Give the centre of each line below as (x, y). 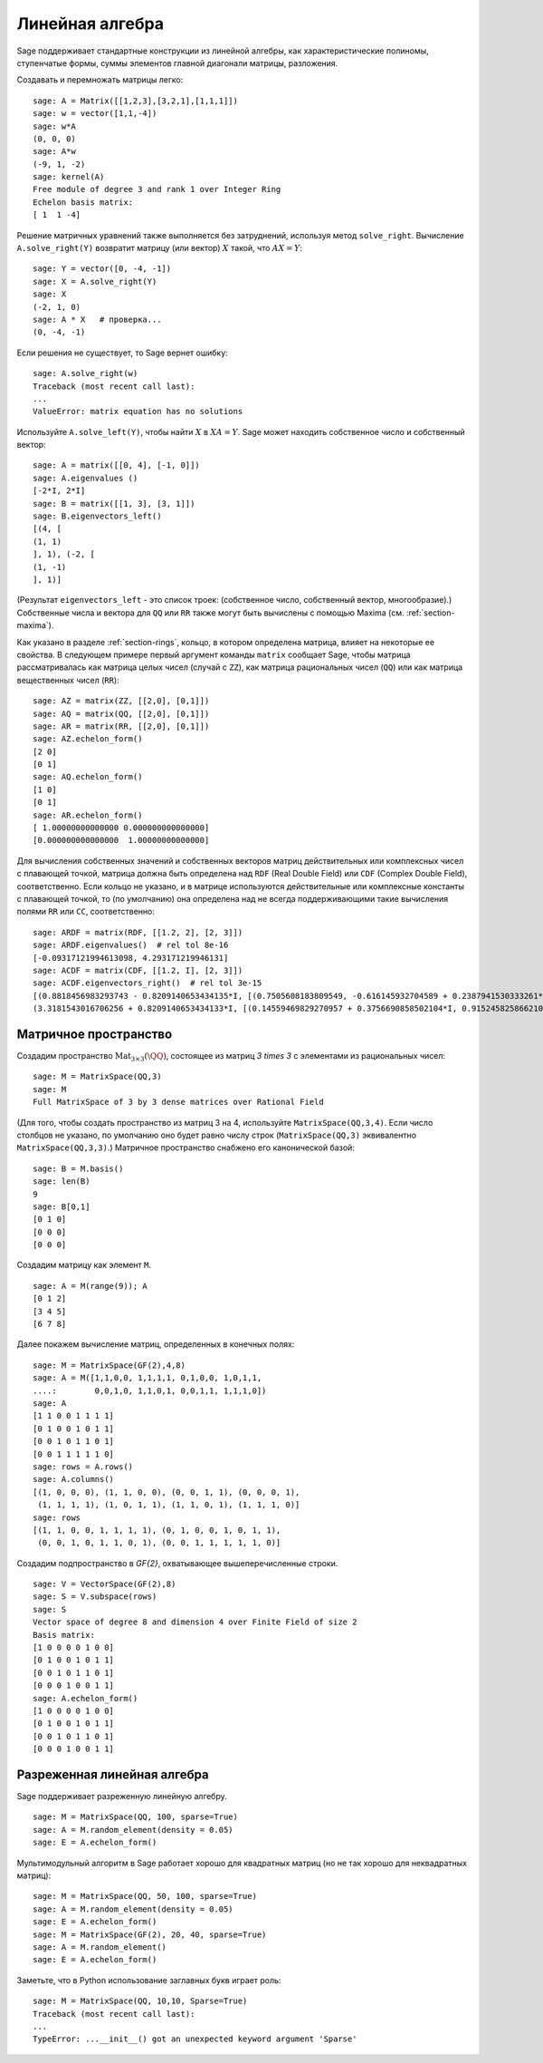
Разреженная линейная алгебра (113, 1774)
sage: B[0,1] (62, 1206)
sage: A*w (54, 151)
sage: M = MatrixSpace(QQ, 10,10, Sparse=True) (140, 2001)
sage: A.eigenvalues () (86, 478)
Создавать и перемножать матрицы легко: (100, 80)
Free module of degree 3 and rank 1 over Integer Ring (157, 189)
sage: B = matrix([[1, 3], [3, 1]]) (114, 504)
